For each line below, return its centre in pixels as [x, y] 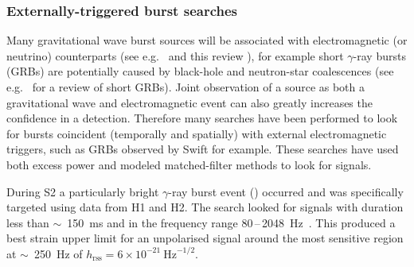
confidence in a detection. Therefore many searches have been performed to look [202, 118]
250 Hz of [58, 253]
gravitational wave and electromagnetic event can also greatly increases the [189, 102]
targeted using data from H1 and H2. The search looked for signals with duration [205, 207]
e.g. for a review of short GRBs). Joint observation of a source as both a [186, 87]
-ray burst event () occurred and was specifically [286, 191]
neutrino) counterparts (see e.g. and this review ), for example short [175, 55]
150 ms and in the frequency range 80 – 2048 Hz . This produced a [231, 222]
